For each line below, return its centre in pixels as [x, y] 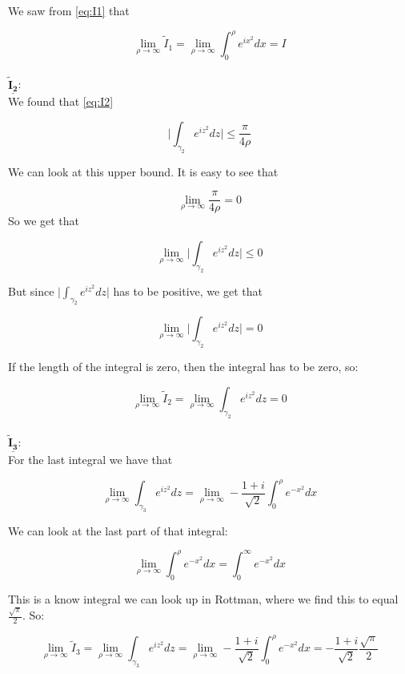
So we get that [44, 221]
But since [31, 291]
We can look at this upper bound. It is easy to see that [143, 171]
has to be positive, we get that [188, 291]
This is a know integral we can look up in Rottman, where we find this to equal [203, 598]
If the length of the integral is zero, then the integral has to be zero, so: [183, 367]
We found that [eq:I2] [61, 101]
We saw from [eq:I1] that [69, 10]
